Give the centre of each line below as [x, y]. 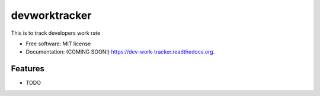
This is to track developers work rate [56, 33]
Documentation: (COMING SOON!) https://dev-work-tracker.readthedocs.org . [120, 52]
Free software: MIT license [58, 44]
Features [28, 69]
